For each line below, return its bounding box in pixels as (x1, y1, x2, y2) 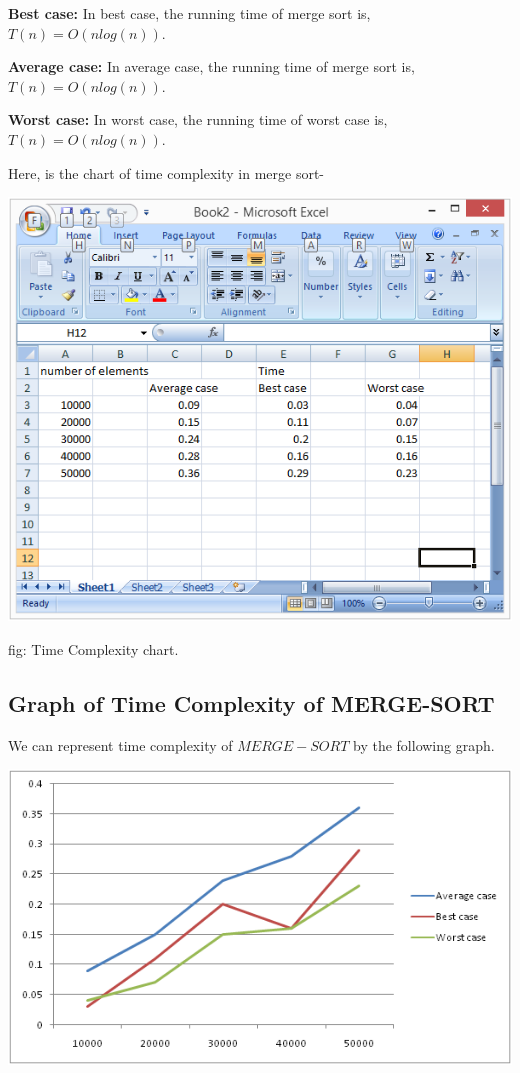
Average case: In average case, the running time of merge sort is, (8, 56, 415, 77)
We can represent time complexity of (8, 734, 233, 755)
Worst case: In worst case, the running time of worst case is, (8, 109, 388, 130)
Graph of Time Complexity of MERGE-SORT (8, 687, 495, 718)
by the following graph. (353, 734, 495, 755)
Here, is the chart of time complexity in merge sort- (8, 162, 325, 183)
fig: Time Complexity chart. (8, 638, 179, 659)
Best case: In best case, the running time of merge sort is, (8, 3, 371, 23)
